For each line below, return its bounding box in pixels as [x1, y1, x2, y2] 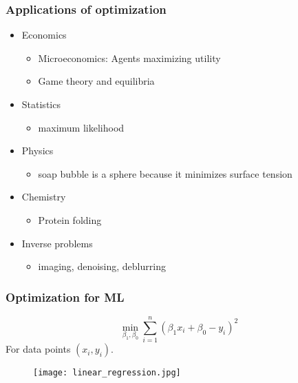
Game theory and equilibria [38, 74, 155, 88]
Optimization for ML [6, 288, 125, 305]
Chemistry [21, 189, 66, 204]
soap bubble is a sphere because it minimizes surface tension [38, 166, 292, 180]
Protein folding [38, 212, 102, 227]
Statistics [21, 97, 61, 111]
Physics [21, 143, 54, 158]
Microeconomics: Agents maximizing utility [38, 50, 221, 65]
